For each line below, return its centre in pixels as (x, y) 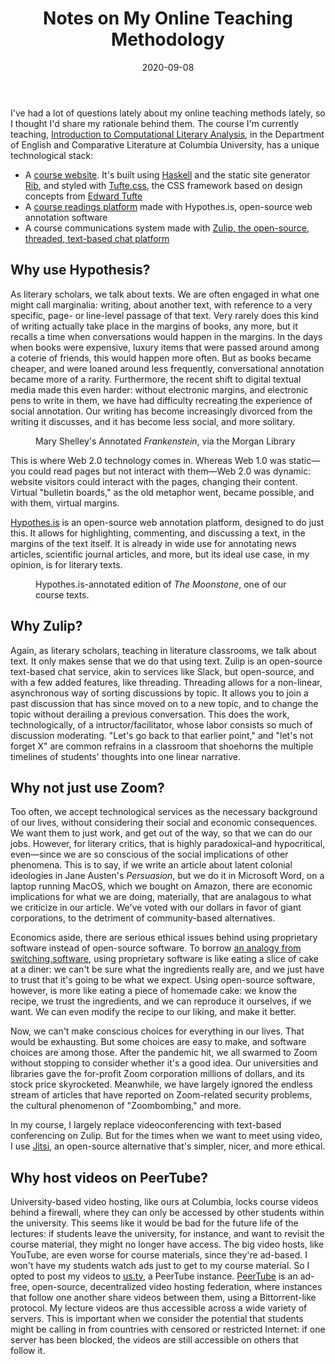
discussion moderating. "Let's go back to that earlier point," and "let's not (161, 735)
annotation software (66, 217)
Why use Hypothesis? (80, 270)
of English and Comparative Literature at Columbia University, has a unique (165, 144)
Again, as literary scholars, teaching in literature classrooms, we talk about (163, 650)
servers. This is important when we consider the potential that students (157, 1319)
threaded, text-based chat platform (97, 238)
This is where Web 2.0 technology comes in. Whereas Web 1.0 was (148, 460)
